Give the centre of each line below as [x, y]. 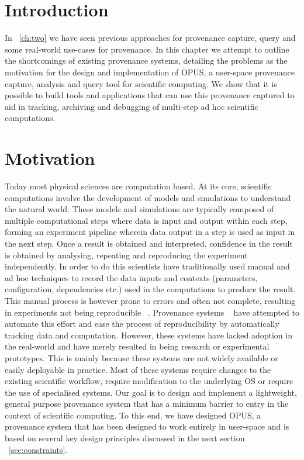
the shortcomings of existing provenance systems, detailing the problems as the [146, 60]
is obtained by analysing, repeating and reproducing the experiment [126, 255]
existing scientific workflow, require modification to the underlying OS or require [149, 381]
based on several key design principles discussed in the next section [125, 438]
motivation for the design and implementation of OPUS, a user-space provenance [150, 72]
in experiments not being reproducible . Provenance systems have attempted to [152, 312]
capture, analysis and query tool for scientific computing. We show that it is [141, 83]
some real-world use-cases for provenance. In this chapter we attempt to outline [147, 49]
